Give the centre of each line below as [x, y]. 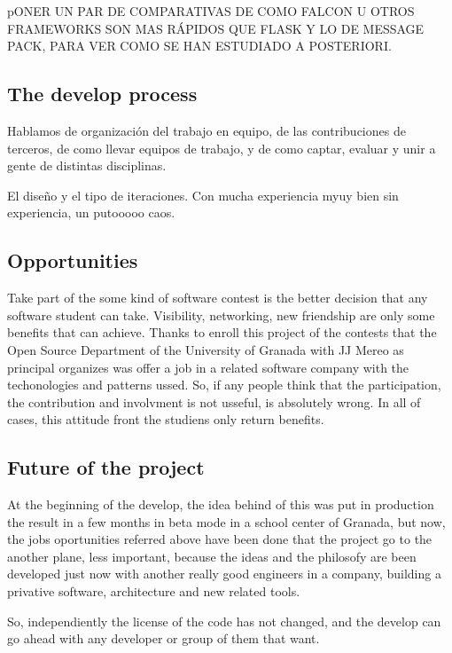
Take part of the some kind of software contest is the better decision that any [218, 298]
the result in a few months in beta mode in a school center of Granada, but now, [226, 521]
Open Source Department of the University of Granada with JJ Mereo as [206, 349]
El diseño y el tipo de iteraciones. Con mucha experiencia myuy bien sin [203, 195]
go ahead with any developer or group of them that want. [164, 638]
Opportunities [73, 260]
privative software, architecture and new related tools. [154, 591]
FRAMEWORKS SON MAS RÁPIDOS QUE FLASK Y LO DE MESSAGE [216, 28]
